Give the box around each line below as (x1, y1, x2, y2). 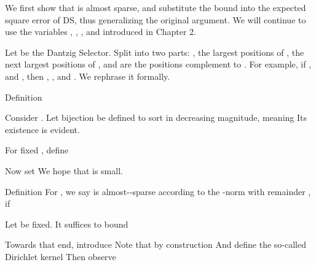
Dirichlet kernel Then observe (5, 250, 116, 263)
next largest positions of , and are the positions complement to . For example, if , (5, 58, 312, 71)
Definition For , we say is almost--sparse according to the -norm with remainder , (5, 185, 311, 198)
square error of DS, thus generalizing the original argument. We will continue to (5, 13, 306, 26)
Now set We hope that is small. (5, 164, 123, 177)
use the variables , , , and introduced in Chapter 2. (5, 25, 197, 38)
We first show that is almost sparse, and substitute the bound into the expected (5, 1, 306, 13)
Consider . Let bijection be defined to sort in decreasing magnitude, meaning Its (5, 111, 307, 124)
